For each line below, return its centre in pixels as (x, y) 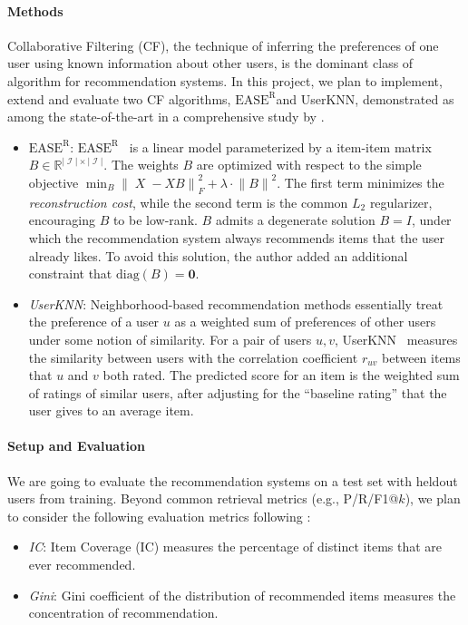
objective (54, 182)
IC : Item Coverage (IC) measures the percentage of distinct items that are (235, 547)
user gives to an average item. (111, 410)
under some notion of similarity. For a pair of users (170, 339)
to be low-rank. (155, 220)
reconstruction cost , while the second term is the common (188, 202)
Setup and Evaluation (76, 446)
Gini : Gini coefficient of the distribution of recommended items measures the (242, 595)
